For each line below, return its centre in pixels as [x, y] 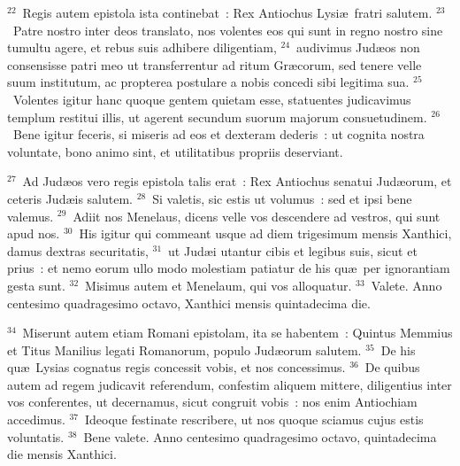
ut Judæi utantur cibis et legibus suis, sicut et [293, 250]
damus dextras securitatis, [78, 250]
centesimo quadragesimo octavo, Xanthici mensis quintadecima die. [189, 303]
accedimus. [36, 419]
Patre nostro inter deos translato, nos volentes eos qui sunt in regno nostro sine [228, 30]
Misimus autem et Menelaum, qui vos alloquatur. [218, 285]
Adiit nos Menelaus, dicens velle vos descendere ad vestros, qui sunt [257, 216]
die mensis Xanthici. [62, 454]
